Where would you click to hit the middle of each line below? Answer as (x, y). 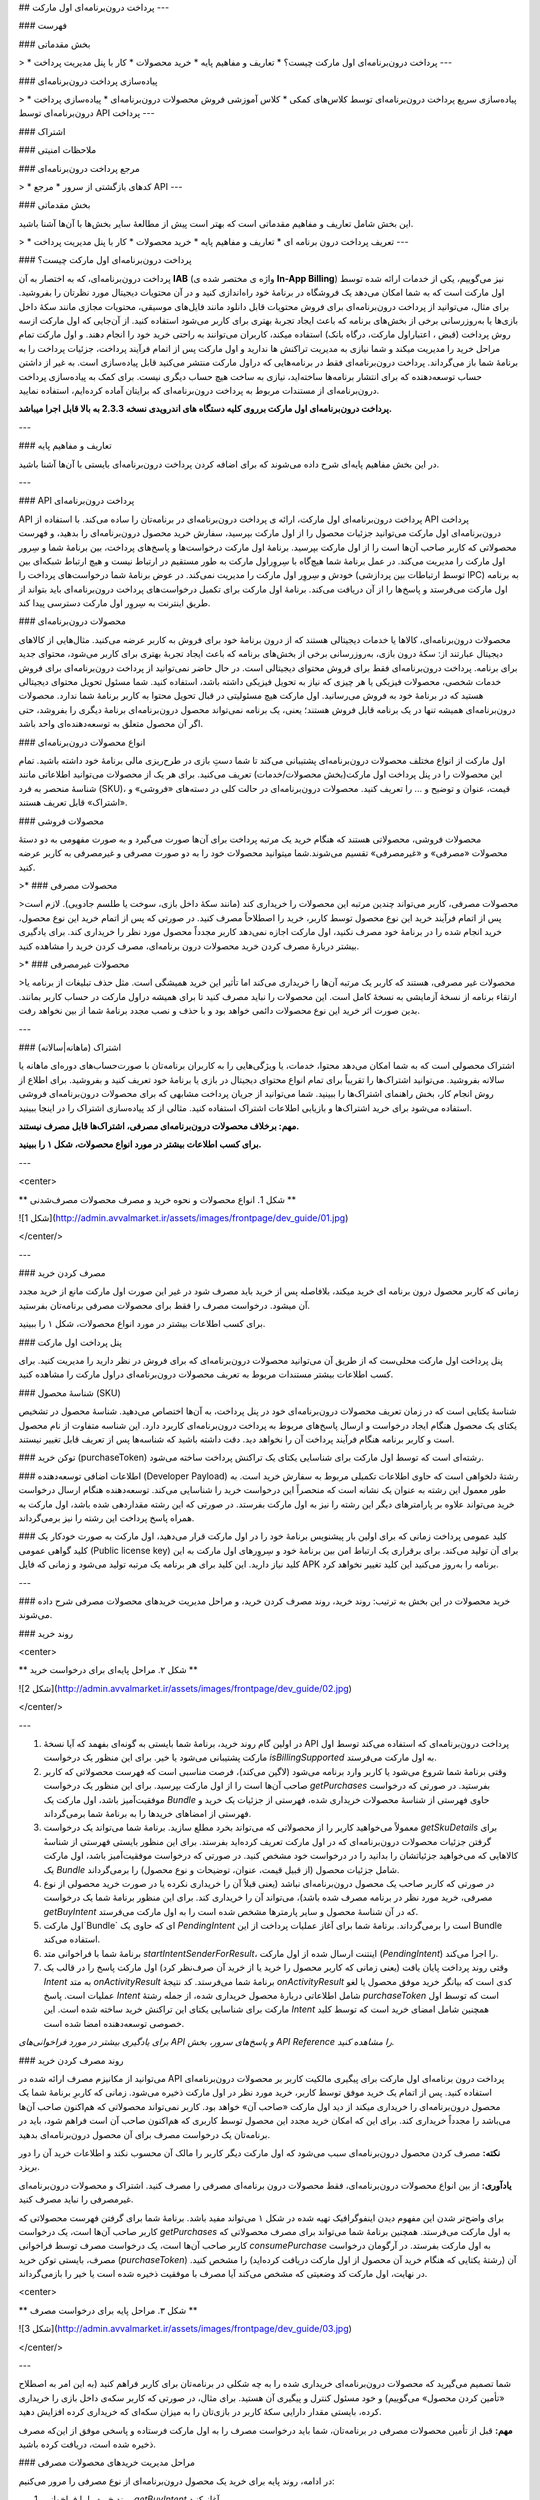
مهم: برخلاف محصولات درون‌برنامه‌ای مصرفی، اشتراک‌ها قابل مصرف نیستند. (159, 1126)
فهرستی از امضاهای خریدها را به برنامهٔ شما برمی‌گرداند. (147, 1813)
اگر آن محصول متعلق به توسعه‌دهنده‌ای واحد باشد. (111, 724)
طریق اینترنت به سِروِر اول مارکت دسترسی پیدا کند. (114, 603)
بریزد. (29, 2167)
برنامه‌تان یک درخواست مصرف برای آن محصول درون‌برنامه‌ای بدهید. (144, 2134)
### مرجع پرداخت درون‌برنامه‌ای (79, 168)
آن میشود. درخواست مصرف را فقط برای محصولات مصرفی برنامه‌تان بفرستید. (164, 1305)
